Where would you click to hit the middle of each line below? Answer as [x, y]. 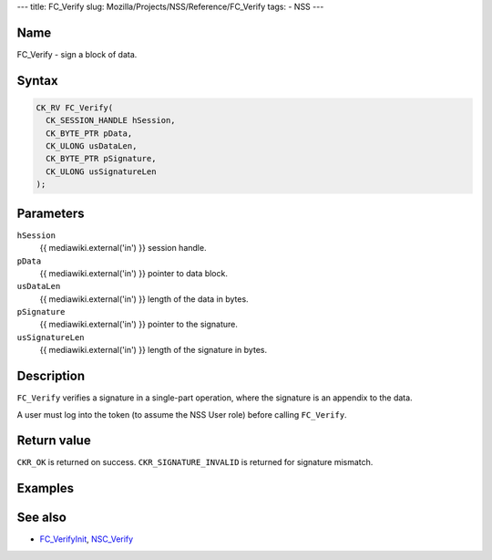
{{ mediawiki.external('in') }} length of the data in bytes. [144, 299]
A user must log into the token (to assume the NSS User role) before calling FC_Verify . [182, 414]
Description [51, 376]
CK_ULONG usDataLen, [92, 146]
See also [42, 518]
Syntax [37, 81]
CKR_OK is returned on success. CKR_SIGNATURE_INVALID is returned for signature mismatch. [195, 462]
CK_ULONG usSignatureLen [101, 171]
